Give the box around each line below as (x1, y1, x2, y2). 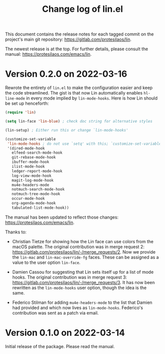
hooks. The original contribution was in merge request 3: (12, 274, 127, 280)
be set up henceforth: (5, 100, 49, 106)
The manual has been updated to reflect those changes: (5, 214, 119, 220)
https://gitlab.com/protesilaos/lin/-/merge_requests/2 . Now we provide (12, 249, 156, 255)
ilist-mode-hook (11, 164, 45, 169)
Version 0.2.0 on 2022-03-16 (5, 68, 128, 80)
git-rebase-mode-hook (11, 155, 56, 160)
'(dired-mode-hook (7, 146, 45, 151)
